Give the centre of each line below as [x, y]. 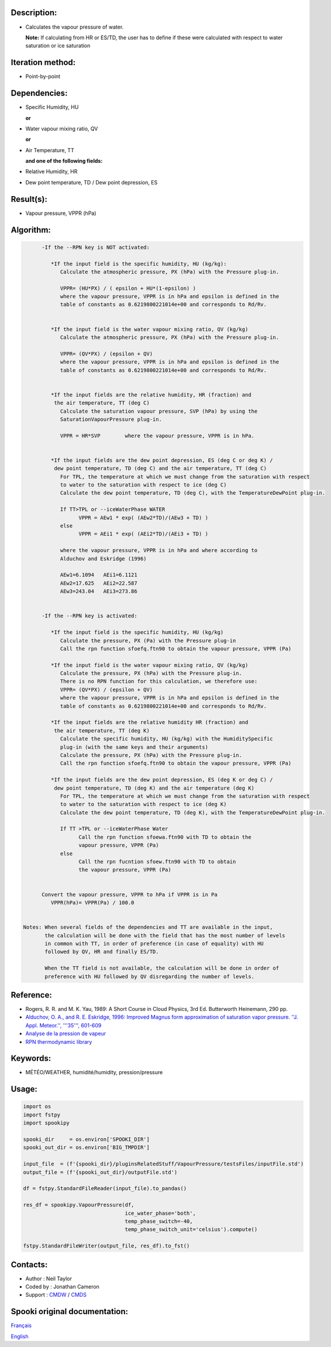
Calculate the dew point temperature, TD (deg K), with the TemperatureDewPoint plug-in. [193, 813]
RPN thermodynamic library [59, 1041]
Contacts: [29, 1264]
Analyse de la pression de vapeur [66, 1034]
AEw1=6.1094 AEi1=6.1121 [99, 575]
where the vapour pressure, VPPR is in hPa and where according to [159, 551]
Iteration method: [43, 62]
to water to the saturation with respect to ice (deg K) [143, 804]
